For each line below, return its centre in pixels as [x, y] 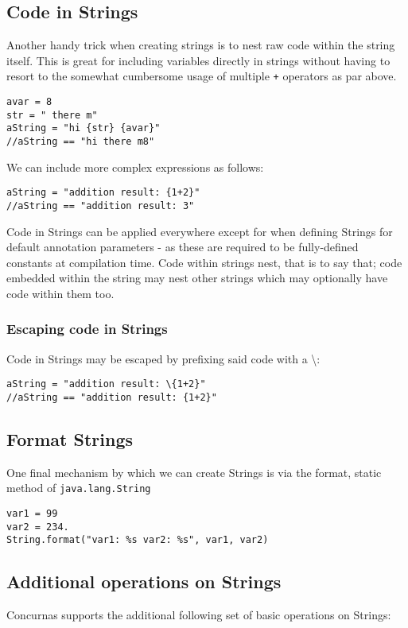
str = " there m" [52, 115]
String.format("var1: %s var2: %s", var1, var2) [138, 540]
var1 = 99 [32, 514]
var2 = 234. [38, 527]
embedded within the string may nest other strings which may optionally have [197, 278]
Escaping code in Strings [87, 329]
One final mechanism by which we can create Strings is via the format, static [194, 472]
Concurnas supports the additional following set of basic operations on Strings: [199, 615]
